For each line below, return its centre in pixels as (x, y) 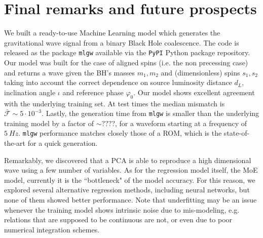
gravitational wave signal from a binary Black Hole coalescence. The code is (122, 42)
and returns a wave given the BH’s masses (70, 72)
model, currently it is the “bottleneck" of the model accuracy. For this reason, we (130, 180)
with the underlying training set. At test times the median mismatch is (115, 103)
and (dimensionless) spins (200, 72)
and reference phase (93, 92)
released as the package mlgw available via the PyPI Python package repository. (127, 52)
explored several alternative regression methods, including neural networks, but (127, 190)
